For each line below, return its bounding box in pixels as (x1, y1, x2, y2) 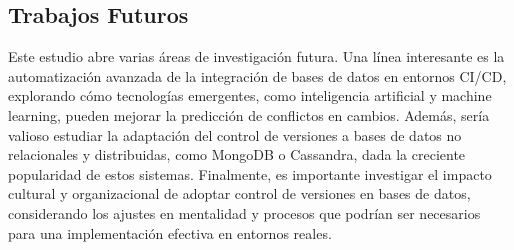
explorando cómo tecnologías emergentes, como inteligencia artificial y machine (8, 85, 492, 106)
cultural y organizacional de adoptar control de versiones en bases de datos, (8, 183, 471, 204)
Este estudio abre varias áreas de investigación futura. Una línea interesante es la (8, 46, 505, 67)
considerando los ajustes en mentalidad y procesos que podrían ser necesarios (8, 202, 481, 223)
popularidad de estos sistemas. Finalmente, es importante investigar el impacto (8, 163, 492, 184)
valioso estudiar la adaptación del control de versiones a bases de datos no (8, 124, 462, 145)
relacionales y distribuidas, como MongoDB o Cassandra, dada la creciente (8, 144, 466, 165)
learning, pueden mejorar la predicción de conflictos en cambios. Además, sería (8, 104, 490, 125)
